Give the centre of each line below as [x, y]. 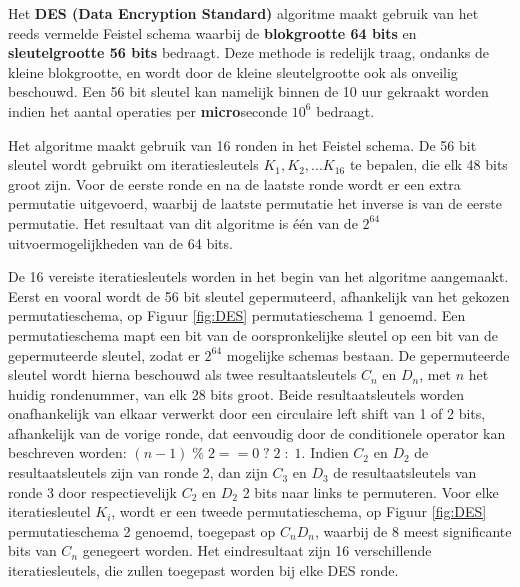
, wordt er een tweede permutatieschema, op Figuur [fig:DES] [299, 511]
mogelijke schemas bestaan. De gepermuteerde [368, 354]
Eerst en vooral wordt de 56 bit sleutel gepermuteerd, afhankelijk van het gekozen [259, 295]
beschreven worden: [67, 452]
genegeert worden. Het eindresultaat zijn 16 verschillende [257, 550]
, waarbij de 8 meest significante [413, 530]
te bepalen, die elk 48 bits [428, 164]
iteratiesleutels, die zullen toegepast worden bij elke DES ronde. [203, 570]
